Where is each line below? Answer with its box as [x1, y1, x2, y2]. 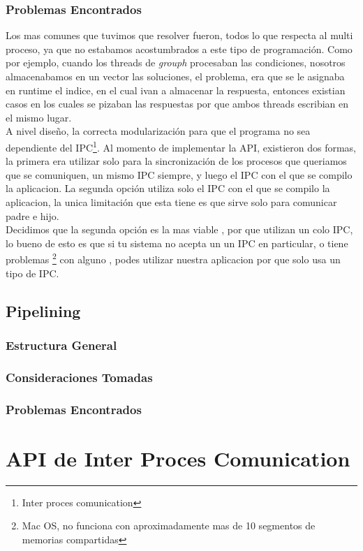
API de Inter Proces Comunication [6, 443, 350, 472]
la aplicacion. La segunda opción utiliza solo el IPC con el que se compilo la [6, 181, 330, 196]
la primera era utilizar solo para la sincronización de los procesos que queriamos [6, 154, 347, 168]
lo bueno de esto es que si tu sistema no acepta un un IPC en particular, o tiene [6, 235, 348, 250]
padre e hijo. [6, 208, 59, 223]
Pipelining [6, 300, 81, 321]
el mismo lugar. [6, 110, 72, 124]
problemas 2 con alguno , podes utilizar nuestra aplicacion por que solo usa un [6, 250, 341, 267]
